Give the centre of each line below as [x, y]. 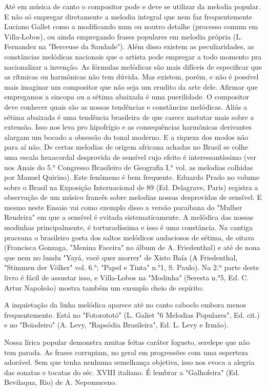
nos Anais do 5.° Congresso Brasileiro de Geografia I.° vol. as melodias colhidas [129, 167]
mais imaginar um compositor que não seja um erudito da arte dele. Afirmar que [131, 86]
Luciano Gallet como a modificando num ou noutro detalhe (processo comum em [131, 26]
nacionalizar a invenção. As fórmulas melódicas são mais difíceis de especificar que [133, 66]
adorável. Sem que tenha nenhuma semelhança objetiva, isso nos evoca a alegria [129, 362]
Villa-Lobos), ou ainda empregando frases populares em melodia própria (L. [123, 36]
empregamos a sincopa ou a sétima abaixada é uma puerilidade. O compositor [127, 97]
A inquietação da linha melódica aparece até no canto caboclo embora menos [125, 305]
